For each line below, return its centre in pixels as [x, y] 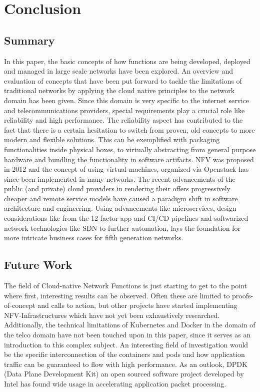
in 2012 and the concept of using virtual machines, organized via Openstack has [126, 169]
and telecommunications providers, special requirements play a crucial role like [124, 110]
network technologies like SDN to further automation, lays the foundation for [122, 228]
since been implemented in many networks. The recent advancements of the [120, 178]
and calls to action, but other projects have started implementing [137, 305]
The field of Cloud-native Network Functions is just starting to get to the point [125, 286]
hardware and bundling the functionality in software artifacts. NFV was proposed [129, 159]
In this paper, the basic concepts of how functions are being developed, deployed [127, 61]
